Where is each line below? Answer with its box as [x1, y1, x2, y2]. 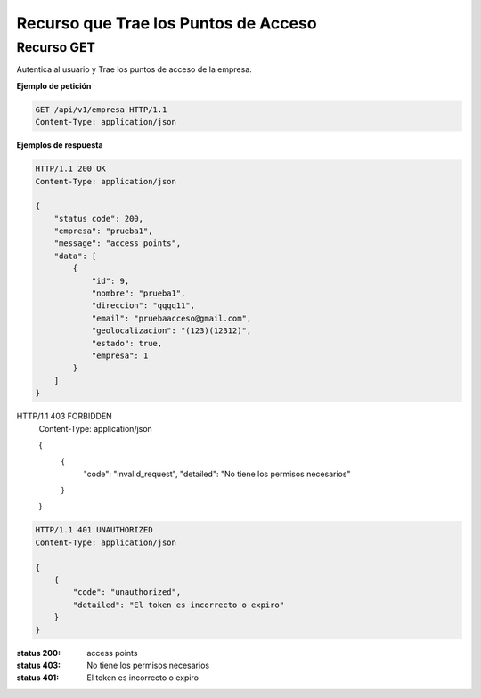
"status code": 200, [53, 214, 144, 223]
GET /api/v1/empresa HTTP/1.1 [35, 104, 167, 115]
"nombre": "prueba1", [91, 288, 186, 298]
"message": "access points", [53, 239, 182, 248]
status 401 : [16, 672, 60, 683]
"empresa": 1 [91, 350, 149, 361]
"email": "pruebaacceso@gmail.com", [91, 312, 252, 323]
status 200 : [16, 647, 61, 658]
